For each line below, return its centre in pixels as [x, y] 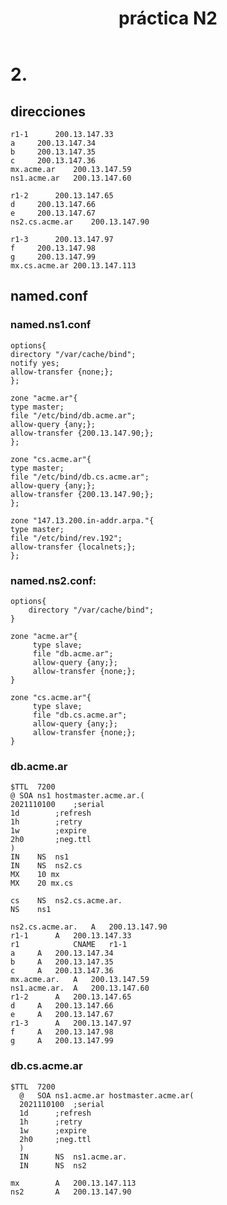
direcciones [48, 111]
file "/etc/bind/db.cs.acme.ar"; [80, 477]
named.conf [49, 296]
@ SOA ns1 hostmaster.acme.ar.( [77, 796]
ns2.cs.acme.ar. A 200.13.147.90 [89, 927]
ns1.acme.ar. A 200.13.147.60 [80, 988]
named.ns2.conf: [53, 580]
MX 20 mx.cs [42, 883]
